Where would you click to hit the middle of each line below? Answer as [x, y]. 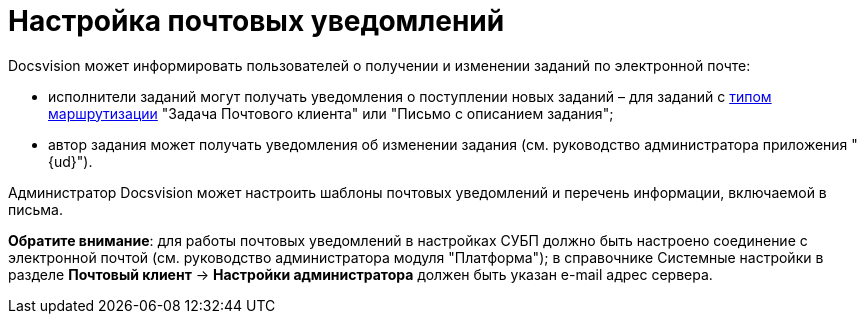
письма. [36, 209]
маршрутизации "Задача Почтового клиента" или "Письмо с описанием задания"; [331, 113]
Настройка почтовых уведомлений [256, 21]
